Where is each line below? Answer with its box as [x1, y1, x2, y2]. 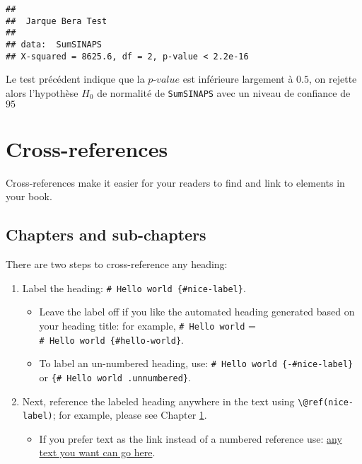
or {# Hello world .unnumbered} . [39, 369, 191, 384]
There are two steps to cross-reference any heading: [6, 257, 228, 272]
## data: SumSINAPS [6, 39, 103, 50]
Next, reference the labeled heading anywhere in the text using [22, 393, 295, 408]
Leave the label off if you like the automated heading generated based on [39, 304, 355, 319]
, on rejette [308, 71, 357, 86]
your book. [6, 189, 52, 204]
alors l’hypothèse [6, 85, 78, 100]
